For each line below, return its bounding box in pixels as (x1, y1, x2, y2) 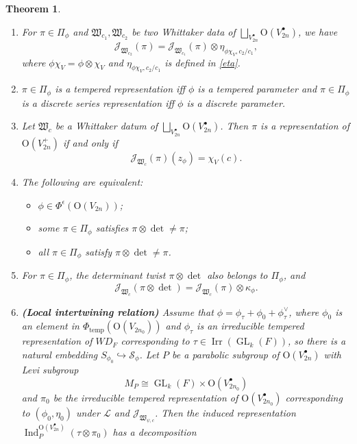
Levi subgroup (21, 362, 79, 377)
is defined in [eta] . (164, 55, 241, 69)
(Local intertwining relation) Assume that (21, 304, 214, 319)
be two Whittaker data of (132, 24, 236, 38)
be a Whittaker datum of (55, 119, 158, 133)
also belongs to (207, 268, 268, 282)
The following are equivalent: (21, 175, 143, 189)
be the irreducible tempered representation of (53, 390, 238, 404)
